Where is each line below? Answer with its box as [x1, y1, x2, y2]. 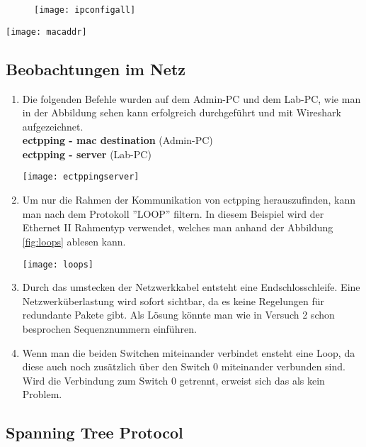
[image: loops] [22, 259, 94, 270]
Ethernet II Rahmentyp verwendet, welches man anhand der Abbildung [22, 220, 333, 235]
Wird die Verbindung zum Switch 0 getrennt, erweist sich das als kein [22, 372, 325, 387]
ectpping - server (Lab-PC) [22, 146, 151, 161]
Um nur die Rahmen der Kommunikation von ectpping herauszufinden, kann [22, 192, 356, 207]
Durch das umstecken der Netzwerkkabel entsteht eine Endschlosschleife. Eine [22, 280, 360, 294]
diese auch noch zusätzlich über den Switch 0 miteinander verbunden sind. [22, 359, 345, 374]
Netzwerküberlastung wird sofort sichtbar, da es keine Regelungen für [22, 293, 324, 308]
